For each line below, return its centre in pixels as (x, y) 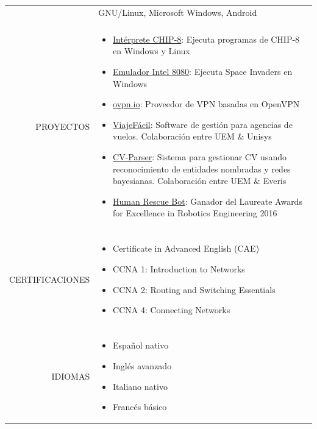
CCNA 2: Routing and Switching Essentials (194, 289)
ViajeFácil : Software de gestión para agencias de (203, 124)
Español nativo (141, 345)
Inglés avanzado (142, 365)
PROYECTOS (63, 126)
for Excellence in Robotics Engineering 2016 (195, 213)
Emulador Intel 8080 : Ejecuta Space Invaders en (203, 72)
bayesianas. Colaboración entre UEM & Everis (200, 181)
